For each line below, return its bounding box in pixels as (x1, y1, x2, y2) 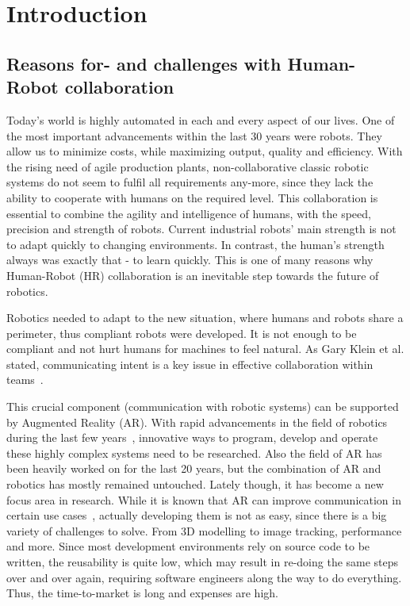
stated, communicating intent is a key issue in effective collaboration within (6, 355, 374, 372)
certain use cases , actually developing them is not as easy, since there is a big (6, 507, 387, 524)
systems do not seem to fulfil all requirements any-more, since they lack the (6, 174, 374, 190)
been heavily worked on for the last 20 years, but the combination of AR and (6, 460, 381, 477)
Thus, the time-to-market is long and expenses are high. (6, 585, 278, 601)
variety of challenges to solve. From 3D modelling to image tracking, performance (6, 522, 402, 539)
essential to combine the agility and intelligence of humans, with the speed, (6, 205, 371, 221)
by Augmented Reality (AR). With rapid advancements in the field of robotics (6, 413, 388, 430)
